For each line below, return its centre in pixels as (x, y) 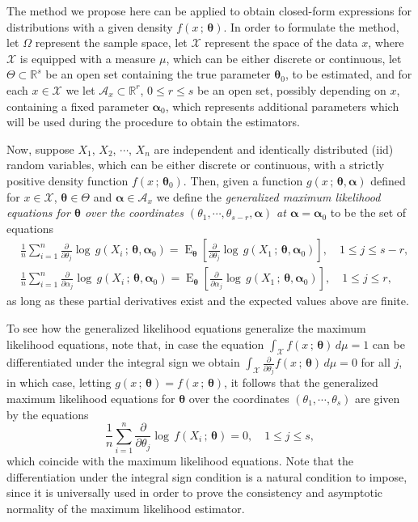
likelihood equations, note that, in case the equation (135, 344)
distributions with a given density (90, 26)
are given (378, 398)
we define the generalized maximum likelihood (268, 196)
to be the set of (368, 212)
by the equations (48, 414)
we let (80, 89)
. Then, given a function (243, 180)
